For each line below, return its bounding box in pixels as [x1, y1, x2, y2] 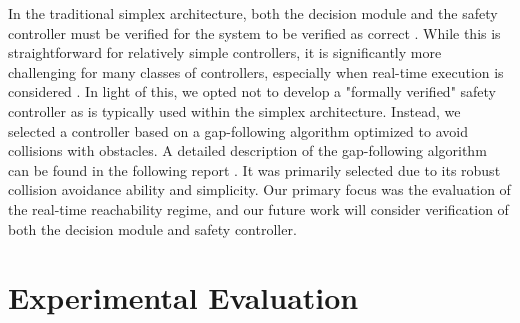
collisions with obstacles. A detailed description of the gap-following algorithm [8, 140, 487, 161]
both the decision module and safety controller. [8, 218, 297, 239]
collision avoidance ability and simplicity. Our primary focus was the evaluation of [8, 179, 511, 200]
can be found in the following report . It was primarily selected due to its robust [8, 159, 501, 180]
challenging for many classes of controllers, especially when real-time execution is [8, 61, 504, 82]
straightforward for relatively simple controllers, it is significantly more [8, 42, 442, 63]
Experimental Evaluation [8, 277, 359, 318]
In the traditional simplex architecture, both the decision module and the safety [8, 3, 498, 23]
